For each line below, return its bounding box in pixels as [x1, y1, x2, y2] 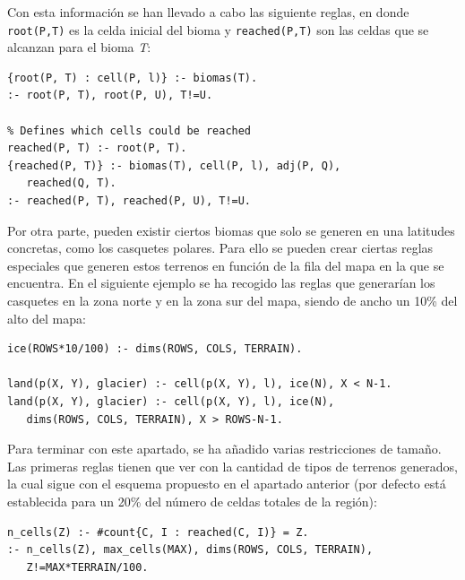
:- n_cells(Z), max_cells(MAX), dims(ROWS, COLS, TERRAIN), [7, 543, 374, 557]
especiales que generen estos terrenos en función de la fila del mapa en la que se [7, 255, 444, 274]
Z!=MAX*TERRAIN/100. [26, 560, 149, 574]
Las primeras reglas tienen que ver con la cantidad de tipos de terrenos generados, [7, 456, 458, 475]
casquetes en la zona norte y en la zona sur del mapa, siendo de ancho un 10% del [7, 290, 458, 309]
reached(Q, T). [26, 177, 116, 190]
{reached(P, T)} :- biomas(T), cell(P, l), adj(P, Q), [7, 159, 341, 172]
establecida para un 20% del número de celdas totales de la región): [7, 491, 377, 510]
